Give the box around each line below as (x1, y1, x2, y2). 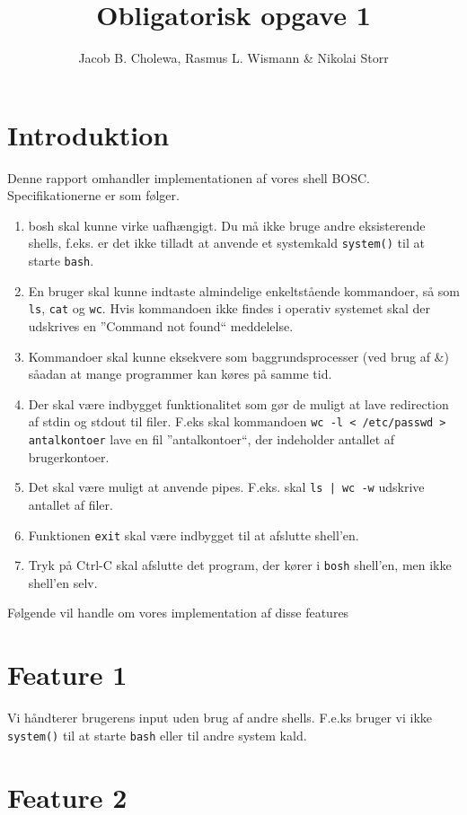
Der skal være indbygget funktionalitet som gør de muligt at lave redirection (28, 394, 449, 413)
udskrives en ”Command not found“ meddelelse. (28, 317, 294, 335)
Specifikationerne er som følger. (7, 186, 180, 205)
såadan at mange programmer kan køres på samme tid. (28, 364, 332, 383)
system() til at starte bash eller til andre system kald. (7, 725, 307, 744)
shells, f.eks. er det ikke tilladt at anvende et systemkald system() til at (28, 233, 425, 252)
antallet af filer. (28, 495, 113, 513)
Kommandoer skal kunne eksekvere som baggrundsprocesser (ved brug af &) (28, 346, 449, 365)
